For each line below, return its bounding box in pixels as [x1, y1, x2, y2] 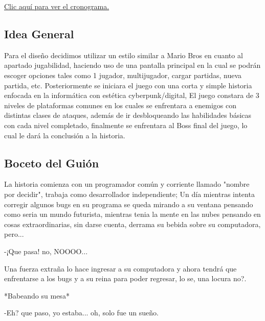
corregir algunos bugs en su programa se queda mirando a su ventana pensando [4, 199, 253, 209]
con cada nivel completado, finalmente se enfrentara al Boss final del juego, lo [4, 119, 248, 130]
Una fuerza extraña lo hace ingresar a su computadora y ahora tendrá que [4, 263, 237, 274]
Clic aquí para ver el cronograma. [4, 1, 109, 11]
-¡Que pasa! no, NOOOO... [4, 245, 88, 256]
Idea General [4, 26, 74, 41]
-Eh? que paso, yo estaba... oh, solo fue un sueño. [4, 307, 159, 318]
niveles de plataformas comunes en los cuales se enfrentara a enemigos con [4, 100, 237, 110]
